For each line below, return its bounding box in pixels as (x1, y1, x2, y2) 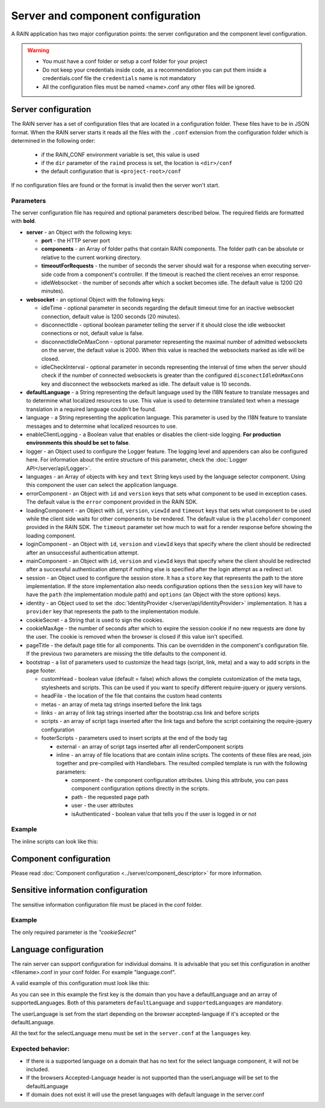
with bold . (11, 218, 36, 225)
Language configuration (11, 944, 104, 954)
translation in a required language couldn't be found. (26, 405, 156, 413)
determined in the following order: (11, 137, 96, 145)
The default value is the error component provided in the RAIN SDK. (26, 498, 198, 505)
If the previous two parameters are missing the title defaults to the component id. (26, 650, 227, 657)
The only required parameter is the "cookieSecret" (11, 928, 137, 936)
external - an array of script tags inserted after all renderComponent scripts (56, 743, 244, 750)
